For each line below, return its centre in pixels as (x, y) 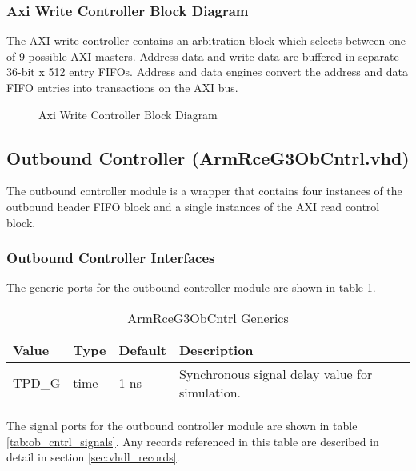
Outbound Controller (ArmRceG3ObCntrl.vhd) (208, 157)
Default (142, 349)
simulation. (210, 392)
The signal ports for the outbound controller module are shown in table (182, 425)
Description (216, 349)
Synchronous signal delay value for (276, 373)
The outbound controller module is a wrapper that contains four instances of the (204, 191)
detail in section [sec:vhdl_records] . (93, 457)
